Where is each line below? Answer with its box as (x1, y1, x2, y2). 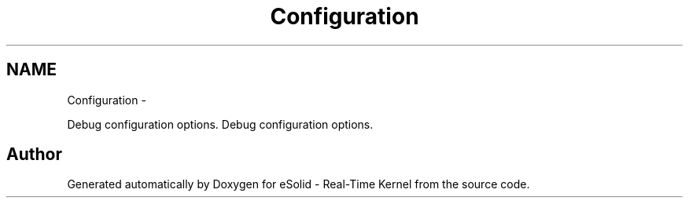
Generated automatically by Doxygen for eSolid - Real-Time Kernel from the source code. (67, 177, 530, 191)
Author (6, 144, 62, 165)
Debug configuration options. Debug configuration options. (67, 117, 374, 131)
